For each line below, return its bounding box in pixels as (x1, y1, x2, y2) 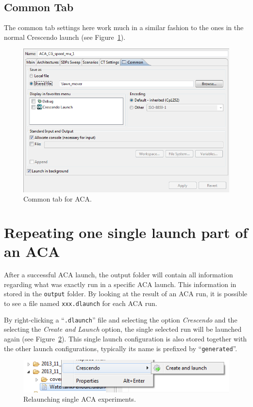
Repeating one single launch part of (4, 222, 248, 242)
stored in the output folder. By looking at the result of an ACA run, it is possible (4, 288, 248, 299)
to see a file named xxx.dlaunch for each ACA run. (4, 298, 157, 308)
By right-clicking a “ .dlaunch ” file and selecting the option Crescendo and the (4, 314, 237, 324)
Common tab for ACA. (23, 194, 92, 204)
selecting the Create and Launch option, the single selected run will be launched (4, 324, 242, 334)
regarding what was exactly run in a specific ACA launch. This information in (4, 279, 236, 289)
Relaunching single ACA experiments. (23, 394, 136, 404)
